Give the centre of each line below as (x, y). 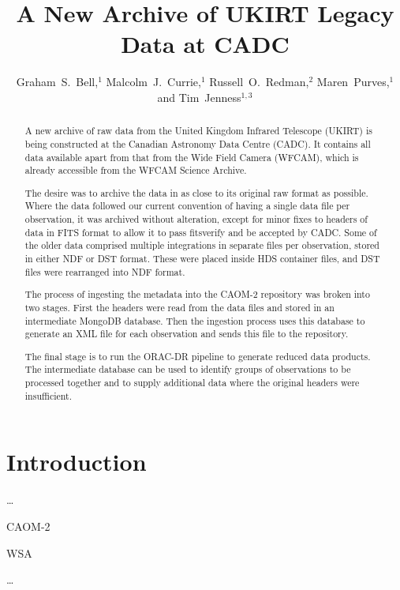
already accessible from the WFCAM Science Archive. (136, 170)
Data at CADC (205, 44)
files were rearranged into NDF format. (105, 271)
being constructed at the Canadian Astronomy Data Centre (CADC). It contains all (198, 143)
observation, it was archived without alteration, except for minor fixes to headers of (196, 219)
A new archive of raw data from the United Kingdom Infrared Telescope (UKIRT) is (198, 131)
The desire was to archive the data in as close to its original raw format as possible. (196, 192)
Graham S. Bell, (57, 82)
